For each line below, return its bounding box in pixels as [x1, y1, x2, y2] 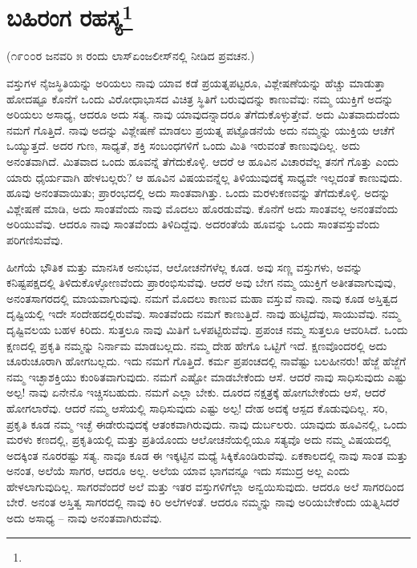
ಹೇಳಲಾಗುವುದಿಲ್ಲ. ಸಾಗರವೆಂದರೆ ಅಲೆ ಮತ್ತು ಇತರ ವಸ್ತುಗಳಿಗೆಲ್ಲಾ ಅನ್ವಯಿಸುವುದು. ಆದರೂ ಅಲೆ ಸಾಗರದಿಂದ [6, 477, 404, 494]
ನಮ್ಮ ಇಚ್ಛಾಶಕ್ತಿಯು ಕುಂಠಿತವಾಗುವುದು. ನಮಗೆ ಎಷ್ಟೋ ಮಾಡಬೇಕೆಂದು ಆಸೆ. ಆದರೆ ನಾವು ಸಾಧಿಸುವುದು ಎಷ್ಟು [6, 368, 407, 385]
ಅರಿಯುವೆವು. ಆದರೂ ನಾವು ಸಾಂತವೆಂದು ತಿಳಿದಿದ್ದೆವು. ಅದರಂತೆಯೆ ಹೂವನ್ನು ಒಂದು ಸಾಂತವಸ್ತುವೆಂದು [6, 216, 380, 232]
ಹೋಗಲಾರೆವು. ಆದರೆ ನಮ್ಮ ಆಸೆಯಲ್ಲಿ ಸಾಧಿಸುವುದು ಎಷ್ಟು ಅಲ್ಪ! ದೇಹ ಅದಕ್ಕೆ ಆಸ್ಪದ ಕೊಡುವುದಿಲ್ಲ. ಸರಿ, [6, 399, 388, 416]
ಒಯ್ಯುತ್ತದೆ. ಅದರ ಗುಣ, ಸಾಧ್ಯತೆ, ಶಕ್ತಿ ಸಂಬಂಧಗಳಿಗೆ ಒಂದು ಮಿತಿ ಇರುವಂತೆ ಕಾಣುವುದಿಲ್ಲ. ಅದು [6, 137, 360, 154]
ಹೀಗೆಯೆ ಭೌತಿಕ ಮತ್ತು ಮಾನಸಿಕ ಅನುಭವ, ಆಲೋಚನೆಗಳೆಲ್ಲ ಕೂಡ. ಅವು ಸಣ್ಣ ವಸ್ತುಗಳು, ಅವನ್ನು [6, 258, 363, 275]
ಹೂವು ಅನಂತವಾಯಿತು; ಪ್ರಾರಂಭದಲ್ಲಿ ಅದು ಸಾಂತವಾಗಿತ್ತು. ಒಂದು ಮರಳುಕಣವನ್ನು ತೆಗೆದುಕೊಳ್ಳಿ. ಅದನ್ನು [6, 184, 391, 201]
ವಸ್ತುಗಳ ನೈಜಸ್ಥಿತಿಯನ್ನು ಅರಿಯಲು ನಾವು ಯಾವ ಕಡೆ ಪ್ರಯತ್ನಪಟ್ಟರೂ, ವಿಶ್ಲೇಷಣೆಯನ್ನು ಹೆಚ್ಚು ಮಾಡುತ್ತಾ [6, 75, 386, 91]
